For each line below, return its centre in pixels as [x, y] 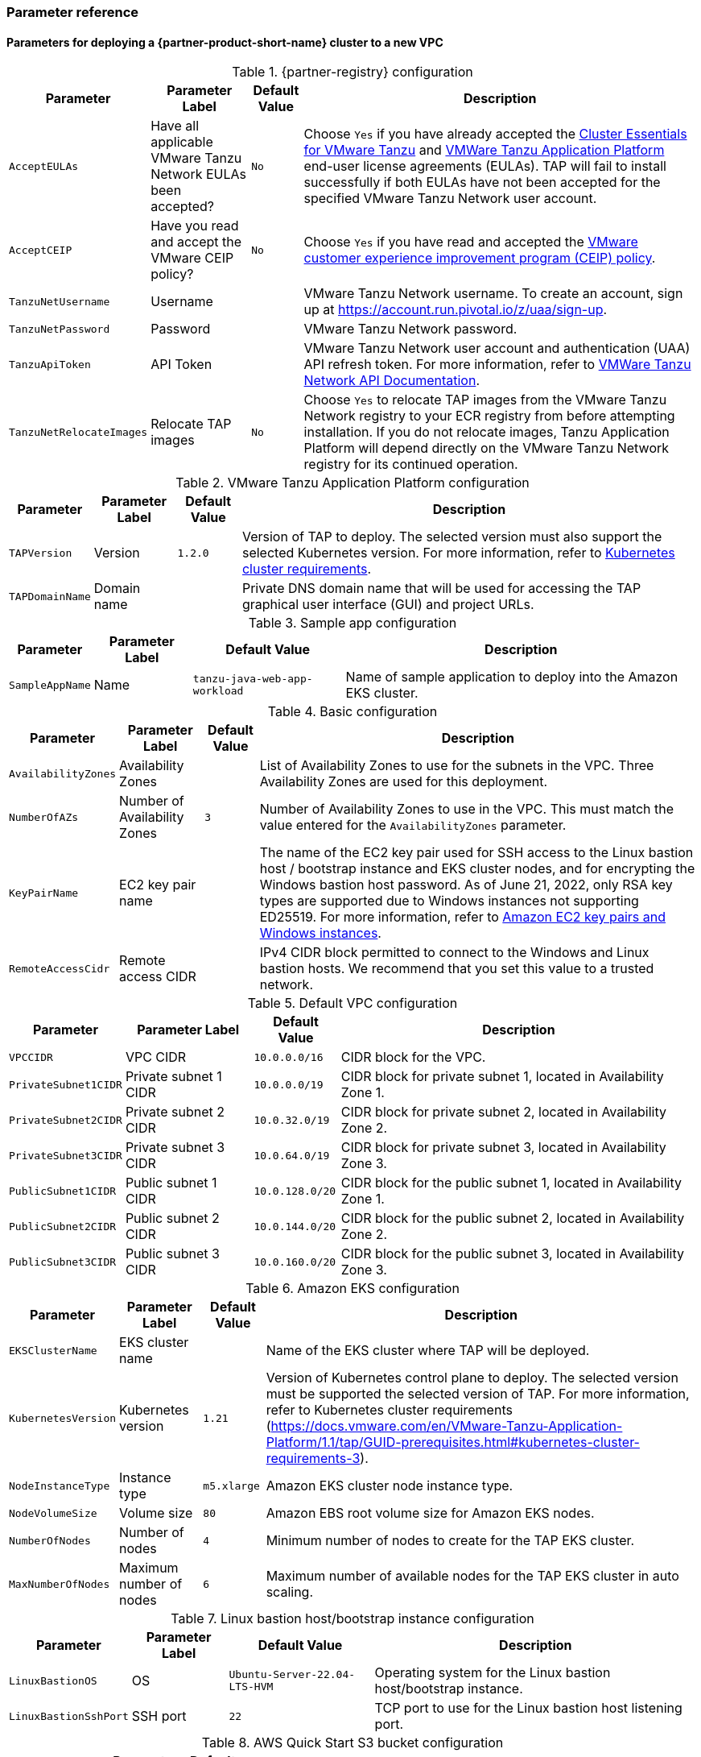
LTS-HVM [251, 1687]
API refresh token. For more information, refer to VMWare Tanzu [497, 365]
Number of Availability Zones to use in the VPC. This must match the [467, 809]
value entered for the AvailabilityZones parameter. [413, 825]
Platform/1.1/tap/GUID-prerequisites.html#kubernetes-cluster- [453, 1442]
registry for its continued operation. [411, 464]
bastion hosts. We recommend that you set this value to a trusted [457, 969]
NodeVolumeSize [53, 1513]
